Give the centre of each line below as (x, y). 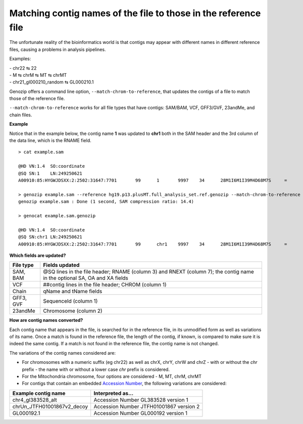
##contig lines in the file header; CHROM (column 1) (105, 285)
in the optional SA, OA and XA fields (86, 278)
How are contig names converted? (46, 320)
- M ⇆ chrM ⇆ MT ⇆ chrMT (38, 75)
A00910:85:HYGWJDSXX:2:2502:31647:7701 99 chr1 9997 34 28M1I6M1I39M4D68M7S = (153, 244)
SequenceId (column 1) (70, 301)
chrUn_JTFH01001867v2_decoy (50, 406)
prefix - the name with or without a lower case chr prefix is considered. (96, 369)
